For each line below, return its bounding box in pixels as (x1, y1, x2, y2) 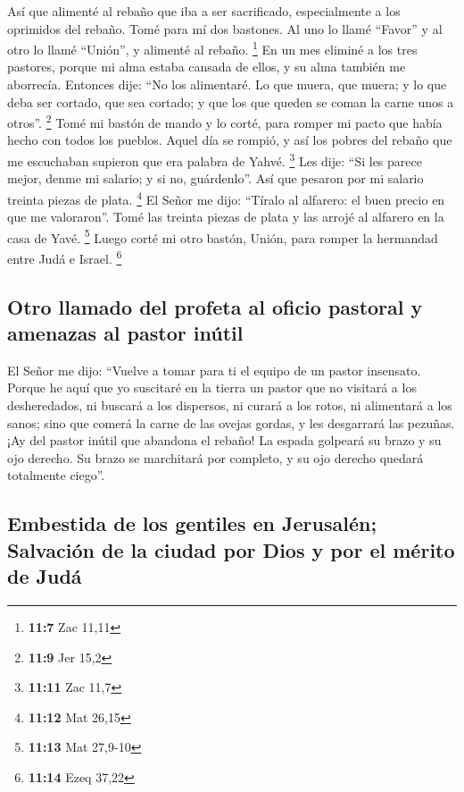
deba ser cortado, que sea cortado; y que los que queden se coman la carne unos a (7, 92, 454, 111)
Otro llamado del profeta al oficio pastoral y (7, 292, 423, 320)
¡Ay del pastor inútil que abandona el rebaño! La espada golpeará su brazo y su (7, 431, 442, 450)
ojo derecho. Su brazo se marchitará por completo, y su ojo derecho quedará (7, 448, 424, 467)
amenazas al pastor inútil (7, 319, 244, 347)
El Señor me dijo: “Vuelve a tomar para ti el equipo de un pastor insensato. (7, 360, 421, 379)
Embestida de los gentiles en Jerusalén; (7, 510, 377, 537)
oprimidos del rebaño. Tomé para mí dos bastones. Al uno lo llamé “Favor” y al (7, 19, 443, 38)
